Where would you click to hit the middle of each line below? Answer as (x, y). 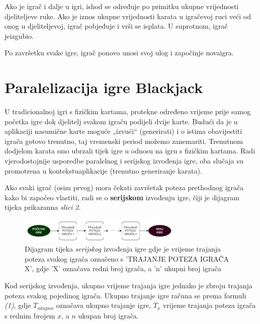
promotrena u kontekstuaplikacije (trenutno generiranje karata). (103, 170)
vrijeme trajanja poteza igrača (209, 305)
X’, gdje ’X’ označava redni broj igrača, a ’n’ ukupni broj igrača (123, 268)
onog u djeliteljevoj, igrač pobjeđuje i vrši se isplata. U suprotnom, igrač (116, 26)
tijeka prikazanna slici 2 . (43, 207)
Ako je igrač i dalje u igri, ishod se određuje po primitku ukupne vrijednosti (122, 6)
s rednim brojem (30, 315)
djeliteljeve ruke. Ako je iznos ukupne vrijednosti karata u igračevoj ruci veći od (128, 16)
